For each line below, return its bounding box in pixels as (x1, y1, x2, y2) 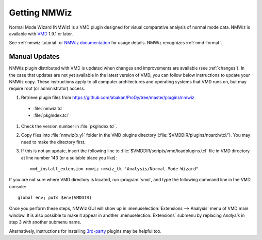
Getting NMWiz (9, 7, 72, 18)
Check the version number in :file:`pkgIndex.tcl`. (21, 123, 117, 129)
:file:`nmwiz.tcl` (33, 106, 64, 112)
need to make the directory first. (21, 139, 86, 145)
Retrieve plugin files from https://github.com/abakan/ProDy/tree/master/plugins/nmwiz (21, 95, 195, 100)
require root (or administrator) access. (9, 85, 85, 92)
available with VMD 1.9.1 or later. (9, 31, 73, 36)
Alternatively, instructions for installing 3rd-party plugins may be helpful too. (9, 228, 162, 234)
